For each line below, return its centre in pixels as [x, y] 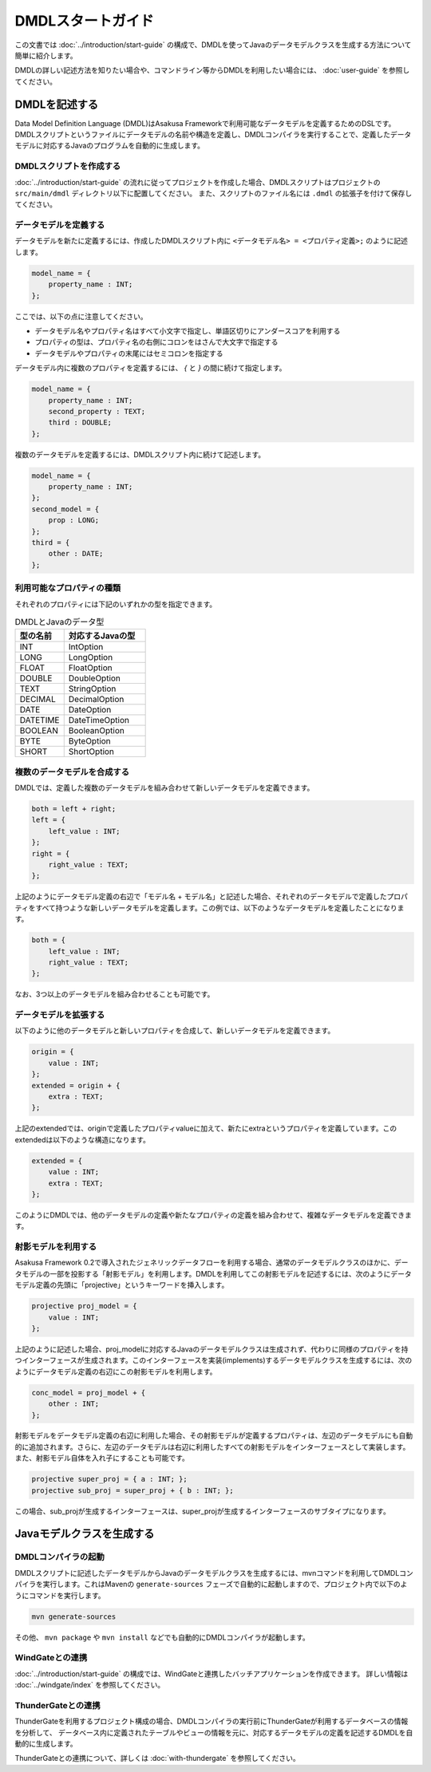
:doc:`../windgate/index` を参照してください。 [90, 1685]
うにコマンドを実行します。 [60, 1595]
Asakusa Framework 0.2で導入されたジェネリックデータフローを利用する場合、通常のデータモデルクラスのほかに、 [205, 1263]
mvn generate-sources [74, 1616]
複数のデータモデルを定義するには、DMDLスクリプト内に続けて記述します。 [140, 454]
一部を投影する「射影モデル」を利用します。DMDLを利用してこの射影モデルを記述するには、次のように [220, 1273]
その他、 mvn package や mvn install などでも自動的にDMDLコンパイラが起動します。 [162, 1637]
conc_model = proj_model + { [89, 1393]
